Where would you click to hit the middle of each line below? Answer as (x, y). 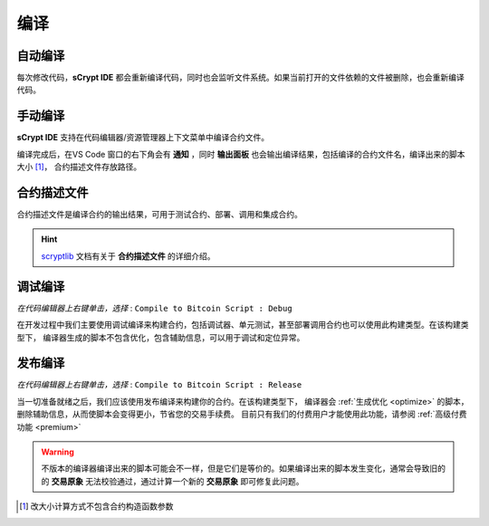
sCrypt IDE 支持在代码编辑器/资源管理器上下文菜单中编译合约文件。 (143, 138)
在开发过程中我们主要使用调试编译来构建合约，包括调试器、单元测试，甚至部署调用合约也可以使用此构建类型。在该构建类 (243, 325)
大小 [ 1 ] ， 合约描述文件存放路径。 (79, 167)
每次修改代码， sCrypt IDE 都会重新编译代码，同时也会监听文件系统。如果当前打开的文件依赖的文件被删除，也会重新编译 (241, 78)
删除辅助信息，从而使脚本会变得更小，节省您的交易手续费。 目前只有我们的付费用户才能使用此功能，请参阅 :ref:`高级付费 (242, 414)
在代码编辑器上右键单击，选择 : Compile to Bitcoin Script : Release (159, 385)
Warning (58, 452)
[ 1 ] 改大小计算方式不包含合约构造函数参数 (96, 506)
